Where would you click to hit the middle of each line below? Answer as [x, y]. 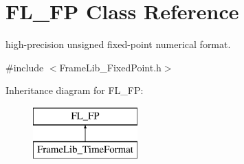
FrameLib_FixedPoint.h [110, 67]
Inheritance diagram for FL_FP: [75, 90]
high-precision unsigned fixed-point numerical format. [118, 44]
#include [25, 67]
